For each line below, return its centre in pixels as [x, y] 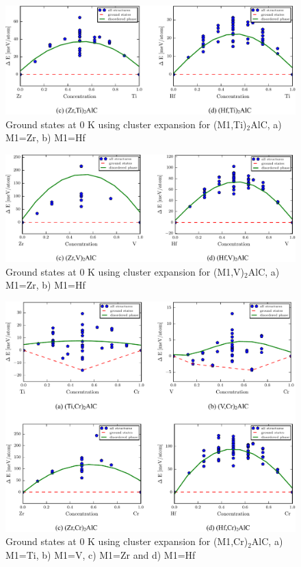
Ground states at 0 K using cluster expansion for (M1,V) [125, 271]
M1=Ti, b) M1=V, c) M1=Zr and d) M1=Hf [101, 554]
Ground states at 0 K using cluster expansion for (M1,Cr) [127, 541]
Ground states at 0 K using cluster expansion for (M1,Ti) [126, 124]
